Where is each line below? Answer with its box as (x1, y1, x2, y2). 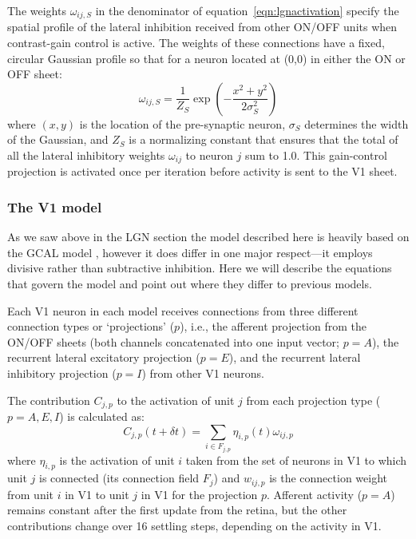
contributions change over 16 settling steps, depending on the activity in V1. (7, 517, 382, 534)
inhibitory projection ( (7, 365, 117, 382)
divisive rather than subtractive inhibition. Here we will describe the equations (7, 260, 392, 276)
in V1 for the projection (141, 485, 258, 502)
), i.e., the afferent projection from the (180, 318, 366, 335)
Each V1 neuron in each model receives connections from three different (7, 302, 359, 319)
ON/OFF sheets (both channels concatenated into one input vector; (7, 333, 339, 350)
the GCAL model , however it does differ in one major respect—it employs (7, 244, 373, 260)
